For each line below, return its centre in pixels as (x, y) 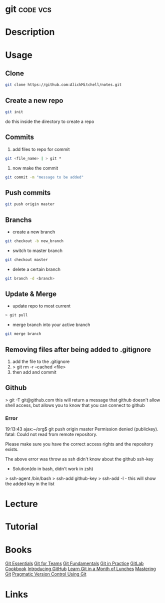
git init (14, 112)
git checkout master (27, 259)
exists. (12, 449)
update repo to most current (41, 306)
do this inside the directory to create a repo (50, 121)
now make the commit (35, 168)
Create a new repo (34, 100)
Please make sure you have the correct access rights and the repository (79, 444)
